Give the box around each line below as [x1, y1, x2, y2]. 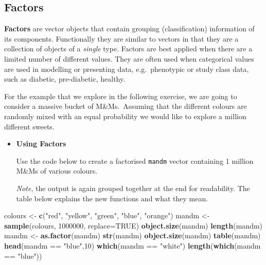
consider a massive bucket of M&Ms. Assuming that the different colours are [4, 101, 247, 111]
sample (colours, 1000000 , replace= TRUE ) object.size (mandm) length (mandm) [4, 220, 263, 231]
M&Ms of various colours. [16, 165, 98, 176]
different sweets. [4, 121, 55, 131]
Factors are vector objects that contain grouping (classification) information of [4, 23, 255, 34]
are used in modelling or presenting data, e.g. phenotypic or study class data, [4, 63, 249, 74]
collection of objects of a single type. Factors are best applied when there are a [4, 43, 253, 54]
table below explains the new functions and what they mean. [16, 193, 208, 203]
